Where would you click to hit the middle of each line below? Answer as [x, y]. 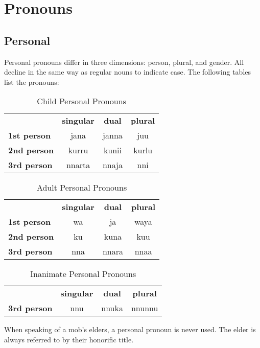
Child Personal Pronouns [81, 101]
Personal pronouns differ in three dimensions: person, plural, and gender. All [124, 62]
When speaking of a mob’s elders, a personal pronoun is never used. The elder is [130, 329]
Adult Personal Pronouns [82, 188]
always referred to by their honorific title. [69, 339]
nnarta [78, 165]
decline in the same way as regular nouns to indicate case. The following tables [128, 72]
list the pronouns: [32, 82]
